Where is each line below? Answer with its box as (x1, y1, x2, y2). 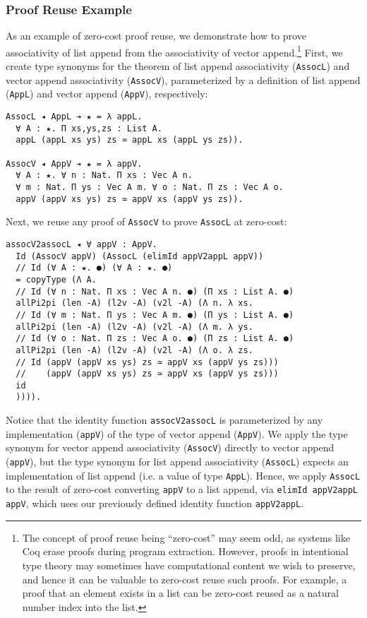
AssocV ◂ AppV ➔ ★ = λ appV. (6, 158, 143, 169)
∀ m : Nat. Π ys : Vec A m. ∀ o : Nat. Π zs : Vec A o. (16, 182, 284, 192)
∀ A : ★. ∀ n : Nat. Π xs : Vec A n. (16, 170, 193, 181)
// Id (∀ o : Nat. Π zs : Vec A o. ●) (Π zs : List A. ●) (16, 333, 294, 344)
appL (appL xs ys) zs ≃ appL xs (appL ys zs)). (16, 135, 243, 145)
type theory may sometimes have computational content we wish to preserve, (22, 557, 356, 572)
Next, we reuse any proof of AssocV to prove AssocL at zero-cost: (6, 214, 287, 229)
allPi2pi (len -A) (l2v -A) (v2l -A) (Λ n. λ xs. (16, 298, 253, 309)
